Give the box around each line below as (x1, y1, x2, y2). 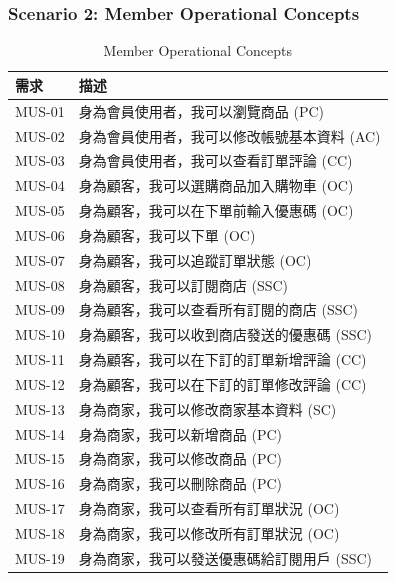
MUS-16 (15, 473, 65, 494)
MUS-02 (15, 125, 65, 146)
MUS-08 (15, 274, 65, 295)
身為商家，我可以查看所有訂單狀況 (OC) (78, 498, 340, 519)
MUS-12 (15, 373, 65, 394)
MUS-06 (15, 224, 65, 245)
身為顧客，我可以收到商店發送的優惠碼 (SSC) (78, 324, 373, 345)
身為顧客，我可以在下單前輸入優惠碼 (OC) (78, 200, 354, 221)
